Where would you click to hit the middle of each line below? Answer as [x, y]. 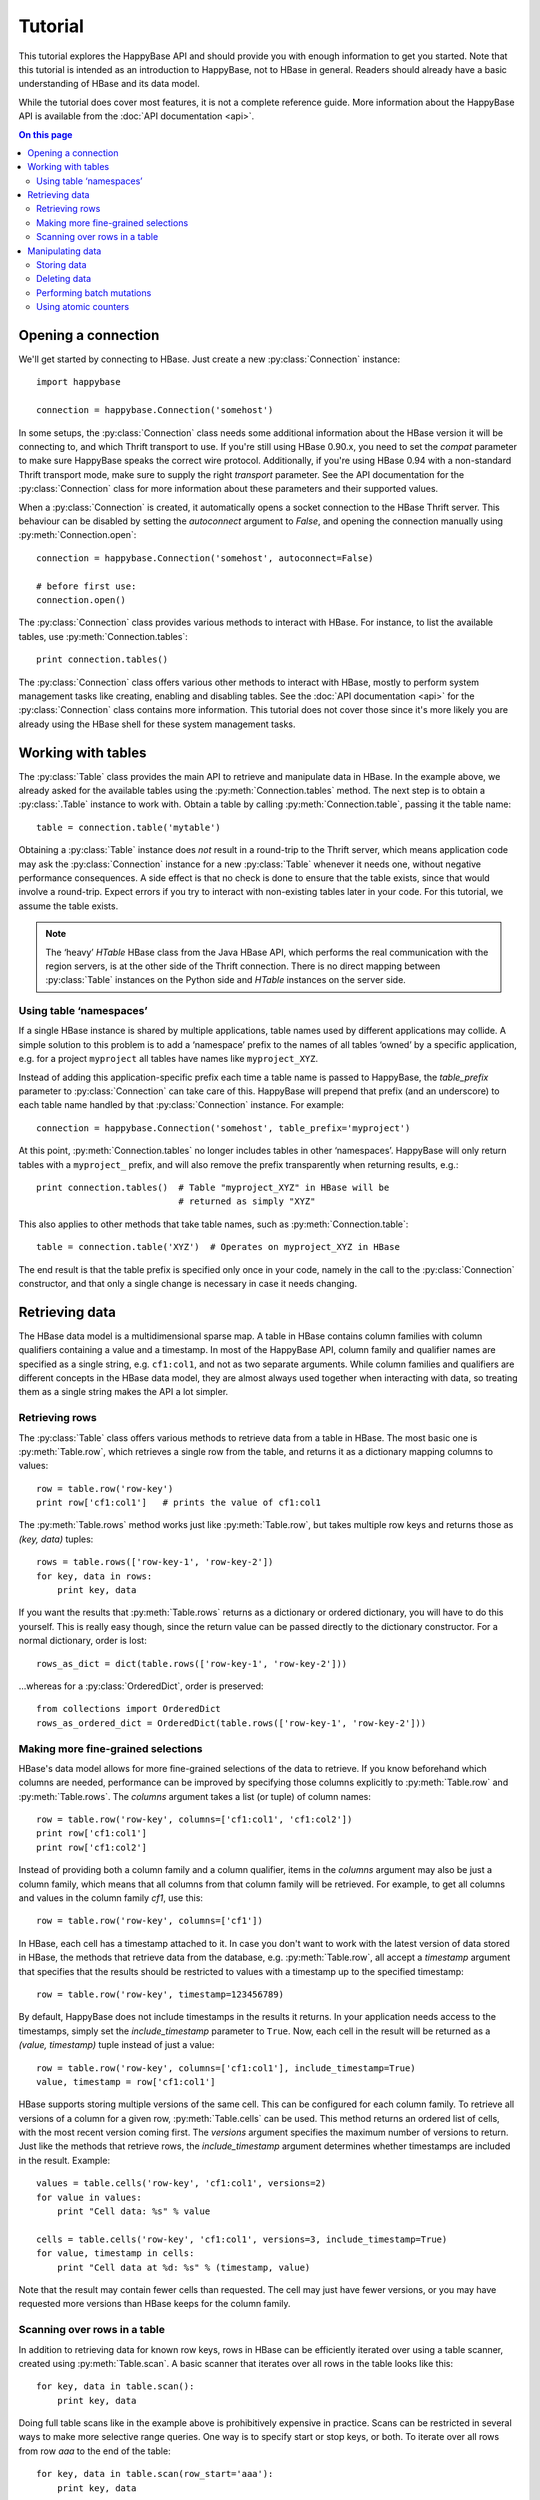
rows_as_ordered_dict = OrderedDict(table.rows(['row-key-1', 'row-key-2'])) [231, 1723]
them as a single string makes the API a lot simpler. [123, 1392]
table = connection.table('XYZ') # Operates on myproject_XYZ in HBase [218, 1247]
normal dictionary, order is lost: [82, 1641]
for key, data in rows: [94, 1576]
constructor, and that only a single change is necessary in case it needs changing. [188, 1283]
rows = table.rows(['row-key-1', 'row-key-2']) [155, 1562]
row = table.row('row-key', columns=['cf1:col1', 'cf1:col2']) [194, 1819]
